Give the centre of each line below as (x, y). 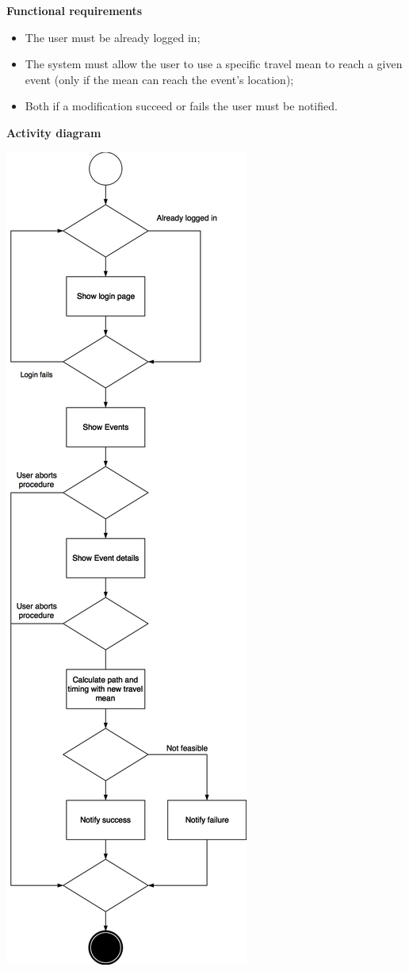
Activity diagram (54, 132)
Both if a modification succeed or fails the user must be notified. (181, 106)
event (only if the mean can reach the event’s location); (159, 79)
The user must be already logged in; (113, 37)
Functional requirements (75, 10)
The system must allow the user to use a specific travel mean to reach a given (214, 64)
